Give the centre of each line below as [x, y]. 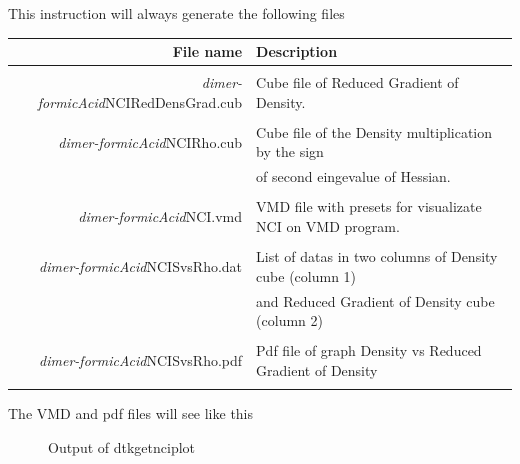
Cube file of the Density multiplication [374, 131]
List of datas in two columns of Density [377, 256]
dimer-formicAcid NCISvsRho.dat [141, 265]
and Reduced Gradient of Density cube [375, 300]
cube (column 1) [306, 275]
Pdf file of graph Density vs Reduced [369, 350]
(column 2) [289, 320]
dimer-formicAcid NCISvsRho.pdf [141, 360]
